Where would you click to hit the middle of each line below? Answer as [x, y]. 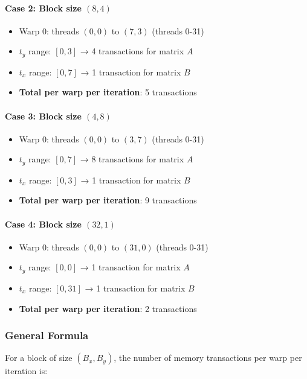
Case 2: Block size [43, 8]
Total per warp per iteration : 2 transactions [108, 308]
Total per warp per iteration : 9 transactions [108, 200]
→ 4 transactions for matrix [132, 51]
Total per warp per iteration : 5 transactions [108, 92]
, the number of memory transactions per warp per [208, 358]
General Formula [47, 335]
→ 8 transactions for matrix [132, 159]
